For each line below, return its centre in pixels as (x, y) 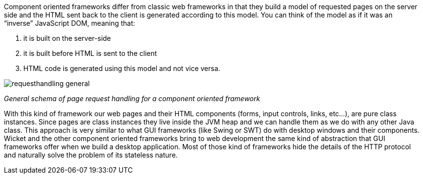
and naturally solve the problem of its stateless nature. (91, 155)
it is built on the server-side (67, 38)
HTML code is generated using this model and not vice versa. (122, 68)
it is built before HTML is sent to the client (90, 53)
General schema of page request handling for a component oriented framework (132, 98)
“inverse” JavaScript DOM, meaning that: (70, 23)
